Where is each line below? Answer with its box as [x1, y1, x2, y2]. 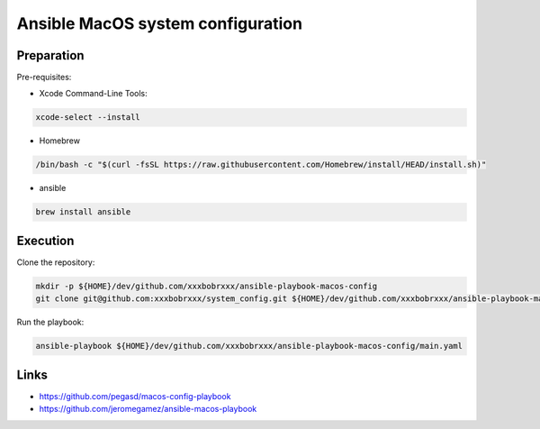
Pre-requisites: [16, 72, 72, 83]
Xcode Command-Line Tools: [39, 88, 148, 99]
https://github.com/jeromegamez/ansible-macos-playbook [39, 404, 257, 415]
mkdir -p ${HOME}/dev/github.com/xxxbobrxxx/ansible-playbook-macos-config [35, 280, 378, 291]
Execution [16, 233, 75, 248]
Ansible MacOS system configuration [16, 14, 303, 33]
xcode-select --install [35, 113, 141, 123]
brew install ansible [35, 207, 131, 217]
